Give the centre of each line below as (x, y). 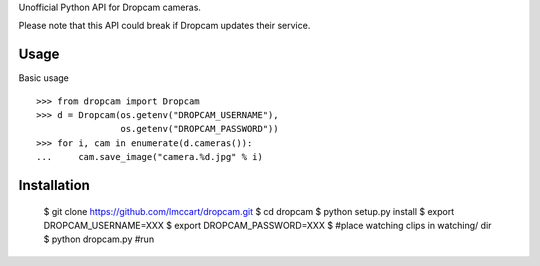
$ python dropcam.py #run (99, 239)
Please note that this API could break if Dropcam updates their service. (164, 26)
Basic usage (44, 78)
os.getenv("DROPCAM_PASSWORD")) (199, 129)
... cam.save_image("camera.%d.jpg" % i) (150, 157)
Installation (54, 185)
